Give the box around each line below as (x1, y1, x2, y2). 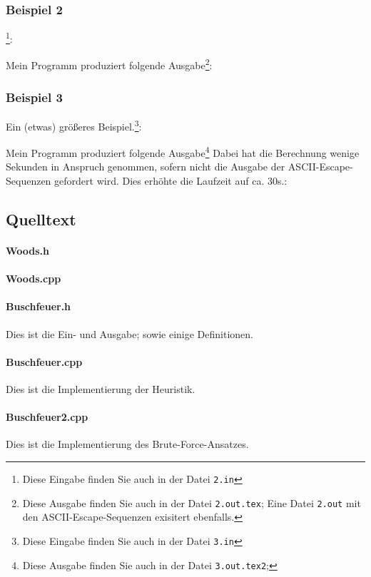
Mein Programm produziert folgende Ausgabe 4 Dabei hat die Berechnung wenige (6, 143, 360, 160)
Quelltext (6, 208, 76, 230)
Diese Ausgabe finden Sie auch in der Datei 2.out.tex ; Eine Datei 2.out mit (22, 495, 361, 510)
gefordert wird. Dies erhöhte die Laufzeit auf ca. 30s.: (54, 173, 288, 188)
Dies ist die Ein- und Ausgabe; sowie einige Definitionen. (6, 326, 254, 341)
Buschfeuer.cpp (6, 354, 83, 369)
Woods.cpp (6, 271, 61, 286)
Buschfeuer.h (6, 299, 71, 314)
